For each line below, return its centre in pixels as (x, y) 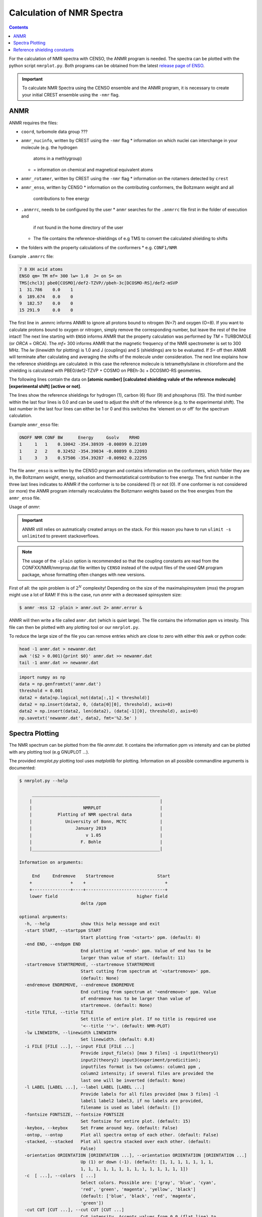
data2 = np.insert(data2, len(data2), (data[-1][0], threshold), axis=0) (109, 711)
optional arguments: (43, 917)
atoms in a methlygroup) (57, 159)
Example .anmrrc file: (32, 257)
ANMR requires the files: (33, 123)
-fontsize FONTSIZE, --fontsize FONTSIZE (74, 1114)
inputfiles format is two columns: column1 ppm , (141, 1067)
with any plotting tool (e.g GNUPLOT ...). (49, 752)
